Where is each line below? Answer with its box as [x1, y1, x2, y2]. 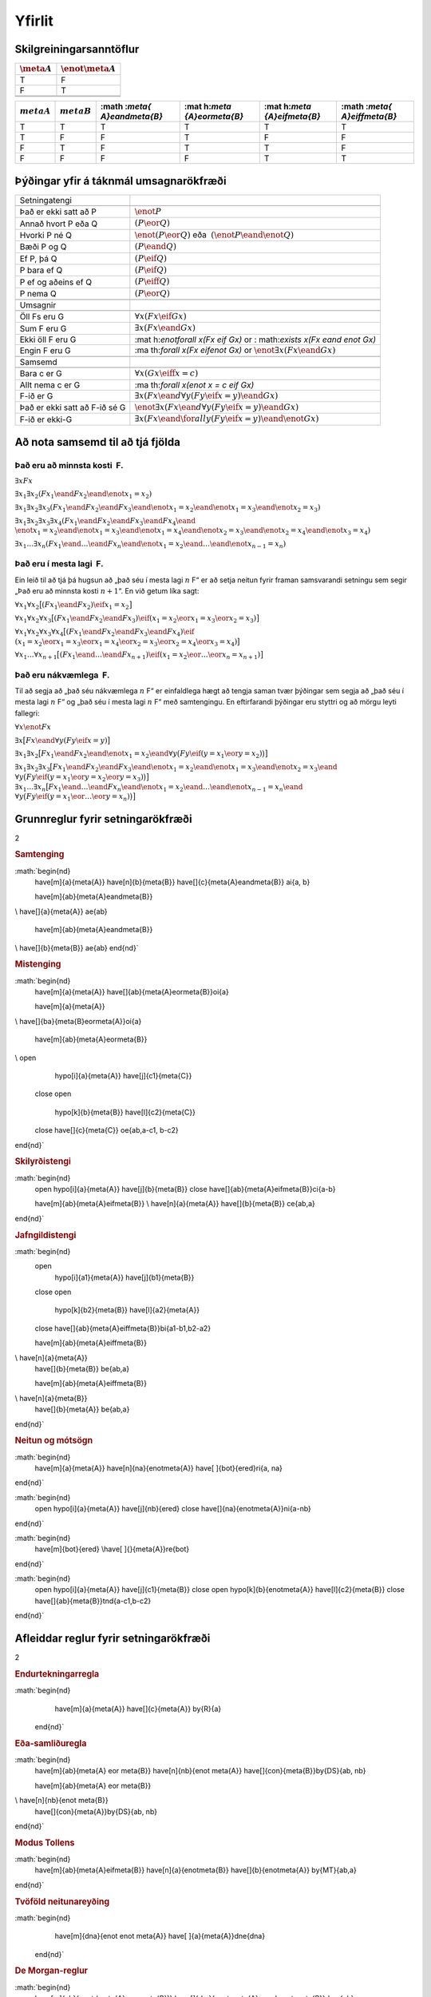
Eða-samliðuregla [14, 1737, 87, 1749]
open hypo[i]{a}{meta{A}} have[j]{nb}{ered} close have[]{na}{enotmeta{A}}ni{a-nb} [34, 1504, 311, 1514]
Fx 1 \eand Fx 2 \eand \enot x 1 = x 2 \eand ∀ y [41, 749, 178, 760]
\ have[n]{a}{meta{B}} [14, 1393, 88, 1403]
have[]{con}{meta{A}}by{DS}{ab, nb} [34, 1806, 158, 1816]
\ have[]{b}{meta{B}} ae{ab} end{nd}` [14, 943, 139, 952]
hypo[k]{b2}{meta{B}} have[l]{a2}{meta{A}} [54, 1305, 200, 1315]
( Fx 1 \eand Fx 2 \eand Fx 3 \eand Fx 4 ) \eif [65, 627, 195, 638]
